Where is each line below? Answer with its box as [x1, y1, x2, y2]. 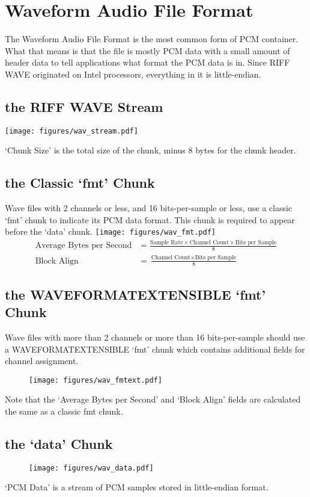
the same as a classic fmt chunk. [5, 404, 123, 417]
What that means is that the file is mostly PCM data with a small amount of [5, 44, 290, 57]
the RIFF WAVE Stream [5, 97, 163, 116]
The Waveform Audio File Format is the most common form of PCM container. [5, 32, 299, 45]
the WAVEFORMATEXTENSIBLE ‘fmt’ [5, 285, 266, 303]
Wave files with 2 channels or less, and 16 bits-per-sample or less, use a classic [5, 202, 293, 214]
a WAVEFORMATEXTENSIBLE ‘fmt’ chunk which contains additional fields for [5, 342, 305, 355]
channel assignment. [5, 354, 79, 367]
